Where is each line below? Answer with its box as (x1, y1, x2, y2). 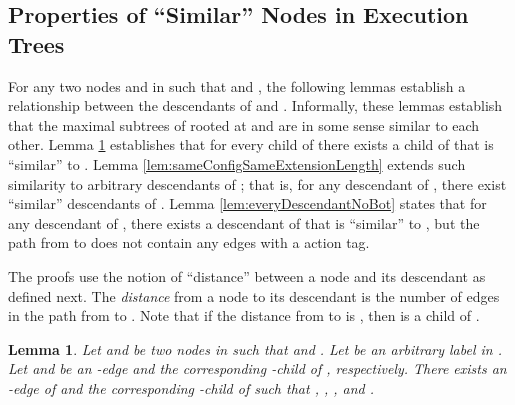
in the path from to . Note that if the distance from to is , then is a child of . (8, 305, 480, 326)
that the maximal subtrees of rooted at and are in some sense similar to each (8, 114, 480, 135)
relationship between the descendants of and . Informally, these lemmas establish (8, 95, 503, 116)
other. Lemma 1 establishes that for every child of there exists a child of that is (8, 134, 494, 155)
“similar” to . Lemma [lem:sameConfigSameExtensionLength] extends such (8, 153, 466, 174)
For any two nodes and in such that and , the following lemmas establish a (8, 75, 466, 96)
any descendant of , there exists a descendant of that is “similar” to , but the (8, 212, 480, 233)
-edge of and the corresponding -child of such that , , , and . (8, 377, 375, 398)
